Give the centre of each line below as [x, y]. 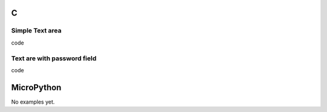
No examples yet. [33, 102]
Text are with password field [54, 58]
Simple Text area [36, 31]
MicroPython [36, 87]
